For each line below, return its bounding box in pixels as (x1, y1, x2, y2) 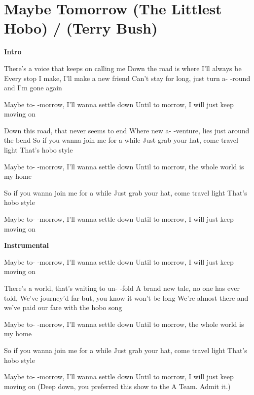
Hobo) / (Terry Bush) (4, 18, 158, 38)
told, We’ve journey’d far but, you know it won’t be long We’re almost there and (4, 292, 249, 303)
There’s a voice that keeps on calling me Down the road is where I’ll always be (4, 63, 242, 73)
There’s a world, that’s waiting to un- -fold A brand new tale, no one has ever (4, 283, 240, 293)
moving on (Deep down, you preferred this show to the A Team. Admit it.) (4, 381, 231, 391)
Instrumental (4, 240, 49, 250)
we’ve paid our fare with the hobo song (4, 302, 122, 313)
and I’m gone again (4, 82, 62, 93)
